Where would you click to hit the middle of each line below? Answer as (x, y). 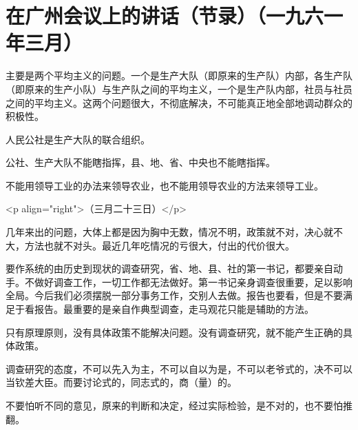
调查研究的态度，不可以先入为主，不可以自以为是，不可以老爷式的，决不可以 (179, 368)
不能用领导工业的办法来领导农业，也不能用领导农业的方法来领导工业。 (165, 185)
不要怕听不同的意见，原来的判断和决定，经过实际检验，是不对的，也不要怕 (174, 405)
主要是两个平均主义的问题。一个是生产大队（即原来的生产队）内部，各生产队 (179, 75)
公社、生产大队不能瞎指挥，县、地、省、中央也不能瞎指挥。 (140, 162)
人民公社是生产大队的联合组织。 (78, 139)
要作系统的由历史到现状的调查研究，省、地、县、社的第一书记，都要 (160, 268)
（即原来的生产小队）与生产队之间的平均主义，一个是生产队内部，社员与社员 (179, 89)
